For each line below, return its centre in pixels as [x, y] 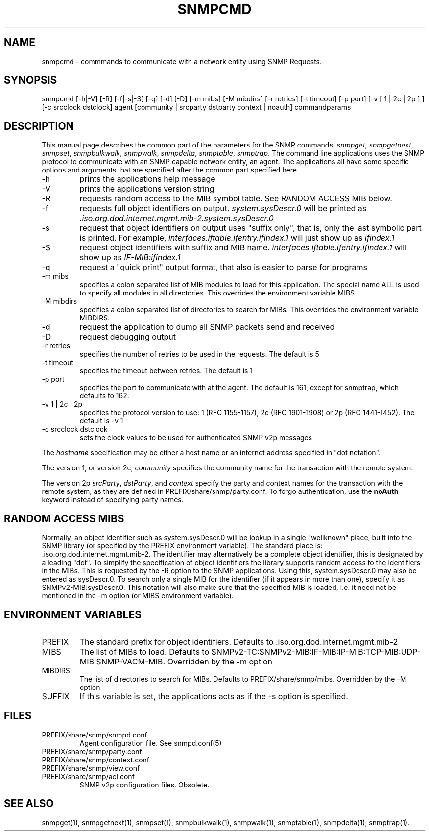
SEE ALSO [29, 804]
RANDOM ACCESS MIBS [64, 518]
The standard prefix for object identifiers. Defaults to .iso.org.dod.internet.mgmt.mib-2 [239, 642]
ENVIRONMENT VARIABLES [73, 614]
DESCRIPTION [39, 126]
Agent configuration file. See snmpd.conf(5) [151, 743]
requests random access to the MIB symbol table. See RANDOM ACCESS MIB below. [236, 199]
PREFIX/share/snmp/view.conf [91, 768]
